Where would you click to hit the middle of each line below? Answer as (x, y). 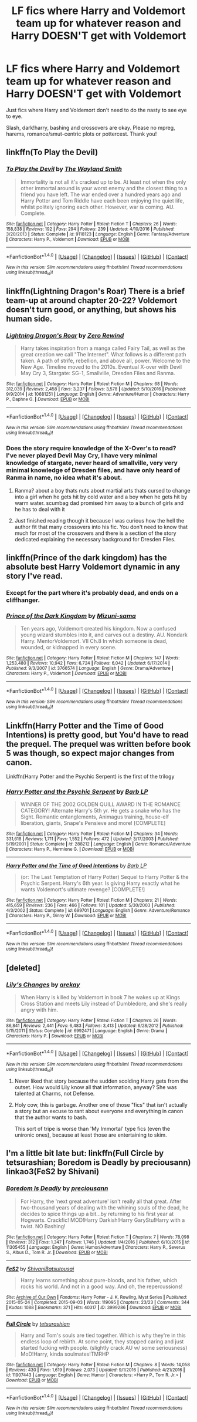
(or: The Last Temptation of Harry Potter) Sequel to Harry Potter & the (104, 877)
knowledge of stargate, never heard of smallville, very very (92, 463)
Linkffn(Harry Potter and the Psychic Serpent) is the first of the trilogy (90, 776)
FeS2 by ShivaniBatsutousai (40, 1269)
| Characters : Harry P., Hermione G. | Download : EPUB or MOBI (70, 850)
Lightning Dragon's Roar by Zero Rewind (65, 335)
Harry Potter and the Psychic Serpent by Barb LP (77, 791)
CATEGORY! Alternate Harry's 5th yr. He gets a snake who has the (100, 811)
